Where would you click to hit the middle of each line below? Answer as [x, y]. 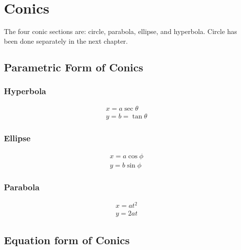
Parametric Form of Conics [74, 67]
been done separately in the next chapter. [66, 41]
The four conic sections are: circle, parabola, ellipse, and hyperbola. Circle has [120, 31]
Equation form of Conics [67, 240]
